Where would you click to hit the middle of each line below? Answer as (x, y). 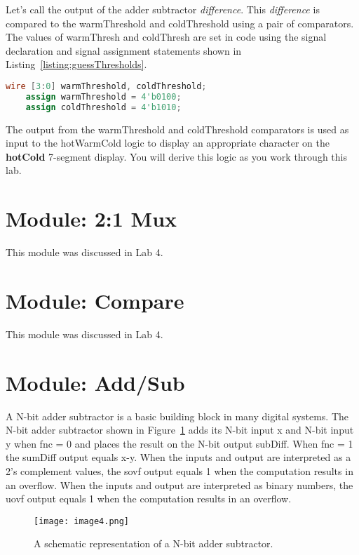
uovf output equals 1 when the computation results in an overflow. (149, 499)
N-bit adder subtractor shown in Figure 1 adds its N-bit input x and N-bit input (180, 430)
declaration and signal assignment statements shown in (124, 50)
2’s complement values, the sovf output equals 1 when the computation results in (179, 470)
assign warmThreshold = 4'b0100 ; (103, 96)
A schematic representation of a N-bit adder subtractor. (154, 543)
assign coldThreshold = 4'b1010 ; (103, 107)
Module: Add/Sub (95, 382)
